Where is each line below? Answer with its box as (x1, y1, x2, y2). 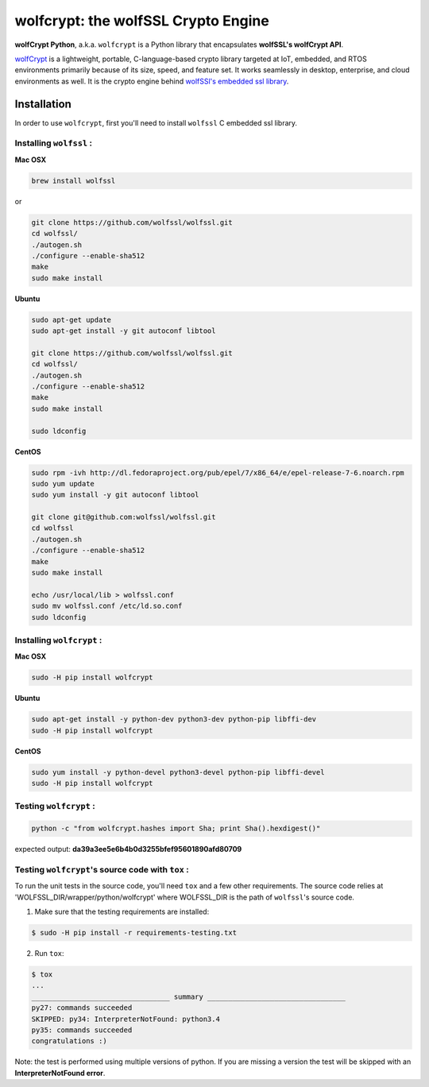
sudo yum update (31, 479, 95, 488)
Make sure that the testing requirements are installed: (34, 907, 210, 917)
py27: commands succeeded (31, 1004, 133, 1012)
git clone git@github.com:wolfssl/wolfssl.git (31, 513, 216, 522)
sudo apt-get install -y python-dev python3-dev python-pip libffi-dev (31, 715, 317, 724)
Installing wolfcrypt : (14, 634, 102, 645)
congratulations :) (31, 1037, 107, 1046)
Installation (14, 97, 71, 110)
